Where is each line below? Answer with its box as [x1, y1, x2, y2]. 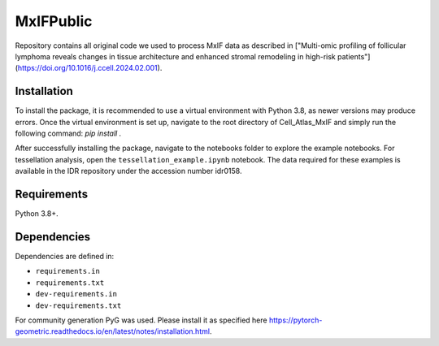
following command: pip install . [15, 128, 122, 138]
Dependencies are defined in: [15, 252, 115, 261]
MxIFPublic [15, 12, 93, 30]
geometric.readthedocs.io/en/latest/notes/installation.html [15, 327, 211, 336]
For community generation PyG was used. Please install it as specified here [15, 315, 267, 325]
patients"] [337, 51, 371, 61]
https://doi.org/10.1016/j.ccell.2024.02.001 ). [17, 63, 163, 73]
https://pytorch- [268, 315, 323, 325]
